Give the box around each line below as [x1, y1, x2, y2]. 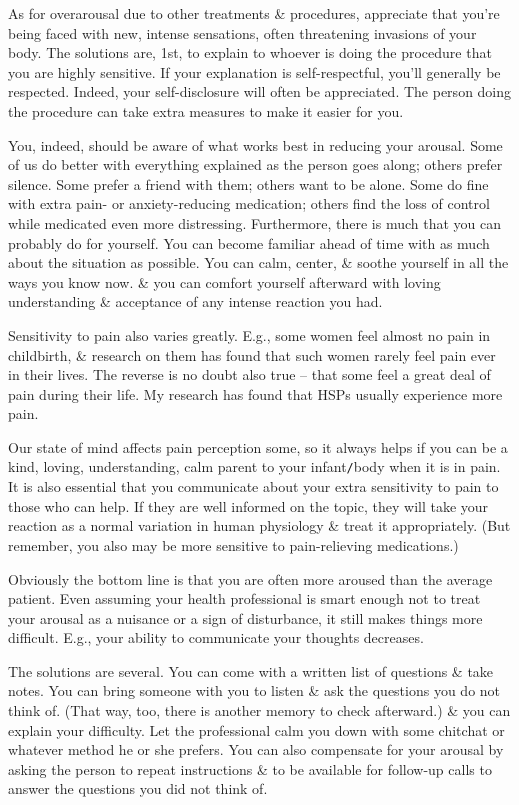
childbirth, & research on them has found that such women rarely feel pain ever [8, 344, 496, 365]
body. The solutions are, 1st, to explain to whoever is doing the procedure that [8, 42, 492, 63]
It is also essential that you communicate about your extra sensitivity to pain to [8, 476, 499, 497]
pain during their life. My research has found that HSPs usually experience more [8, 383, 503, 404]
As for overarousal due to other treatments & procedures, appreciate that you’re [8, 3, 500, 23]
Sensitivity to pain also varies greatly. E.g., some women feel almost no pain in [8, 324, 491, 345]
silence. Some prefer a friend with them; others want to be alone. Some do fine [8, 173, 489, 194]
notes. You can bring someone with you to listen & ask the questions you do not [8, 680, 501, 701]
